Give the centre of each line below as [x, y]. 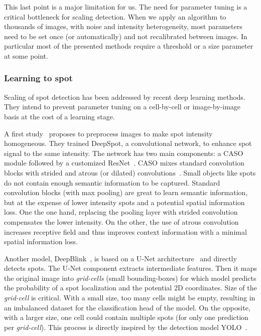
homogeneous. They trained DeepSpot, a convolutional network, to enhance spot [128, 143]
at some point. [26, 55]
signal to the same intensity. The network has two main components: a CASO [124, 153]
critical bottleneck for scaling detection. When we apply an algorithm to [115, 16]
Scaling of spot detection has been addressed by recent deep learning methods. [125, 97]
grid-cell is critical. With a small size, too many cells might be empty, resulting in [130, 298]
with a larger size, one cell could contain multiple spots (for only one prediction [126, 317]
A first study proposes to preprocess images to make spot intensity [108, 133]
